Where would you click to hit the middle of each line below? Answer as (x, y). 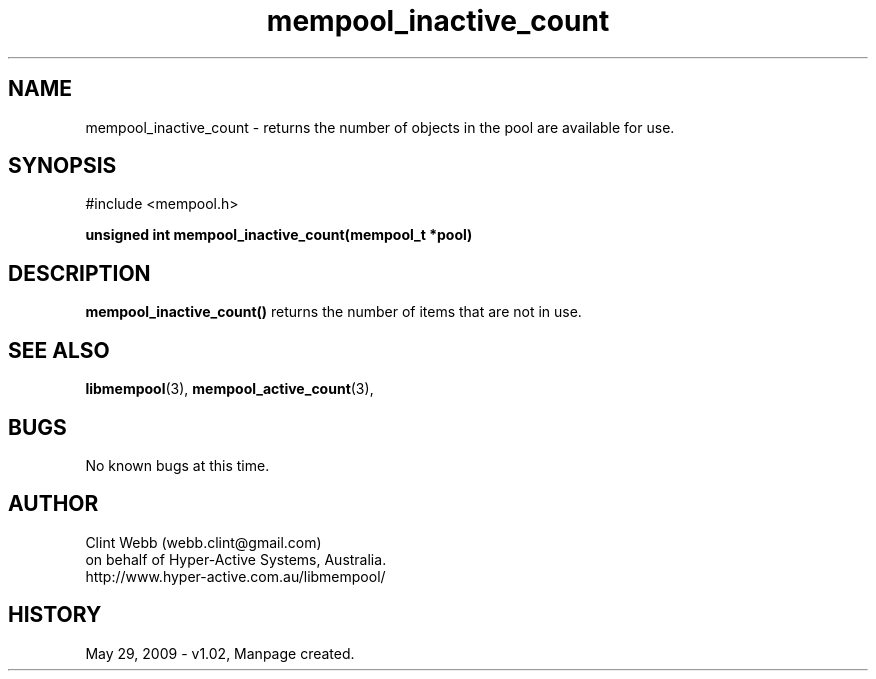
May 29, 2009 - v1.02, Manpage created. (220, 653)
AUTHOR (53, 504)
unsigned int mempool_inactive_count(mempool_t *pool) (279, 235)
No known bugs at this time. (177, 465)
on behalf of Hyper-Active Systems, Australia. (236, 559)
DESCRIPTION (79, 273)
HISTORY (55, 615)
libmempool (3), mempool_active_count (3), (229, 389)
